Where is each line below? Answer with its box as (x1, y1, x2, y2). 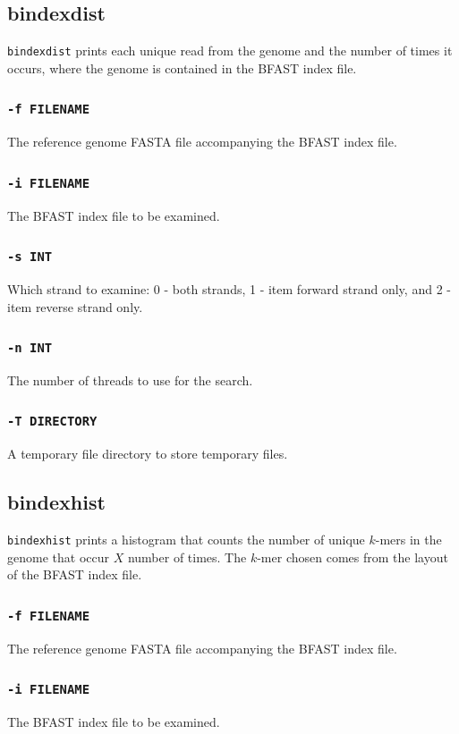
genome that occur (7, 547, 109, 566)
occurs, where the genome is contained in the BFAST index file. (7, 58, 357, 77)
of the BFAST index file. (7, 565, 142, 584)
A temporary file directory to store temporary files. (7, 444, 288, 463)
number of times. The (127, 547, 247, 566)
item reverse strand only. (7, 297, 143, 316)
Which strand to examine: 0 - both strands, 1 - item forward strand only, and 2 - (7, 279, 451, 298)
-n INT (7, 341, 53, 356)
